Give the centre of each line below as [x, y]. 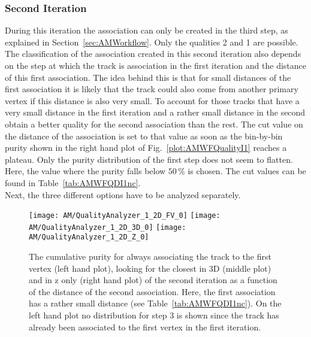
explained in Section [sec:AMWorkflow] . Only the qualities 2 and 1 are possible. [152, 42]
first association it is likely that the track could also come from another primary [152, 89]
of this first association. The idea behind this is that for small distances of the [148, 77]
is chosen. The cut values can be [247, 171]
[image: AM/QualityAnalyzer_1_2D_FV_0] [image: [125, 216]
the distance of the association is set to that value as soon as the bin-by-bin [144, 136]
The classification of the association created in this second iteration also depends [153, 54]
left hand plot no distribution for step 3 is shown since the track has [154, 315]
